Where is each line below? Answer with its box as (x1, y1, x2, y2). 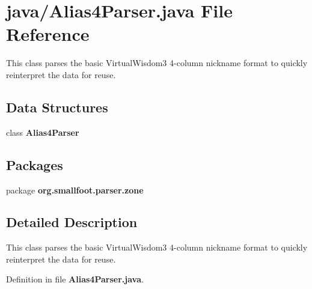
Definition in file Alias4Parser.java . (6, 273, 144, 285)
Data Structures (6, 97, 108, 116)
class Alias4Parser (6, 126, 79, 138)
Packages (6, 155, 63, 174)
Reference (6, 22, 90, 46)
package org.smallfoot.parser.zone (6, 183, 144, 196)
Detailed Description (6, 213, 138, 231)
